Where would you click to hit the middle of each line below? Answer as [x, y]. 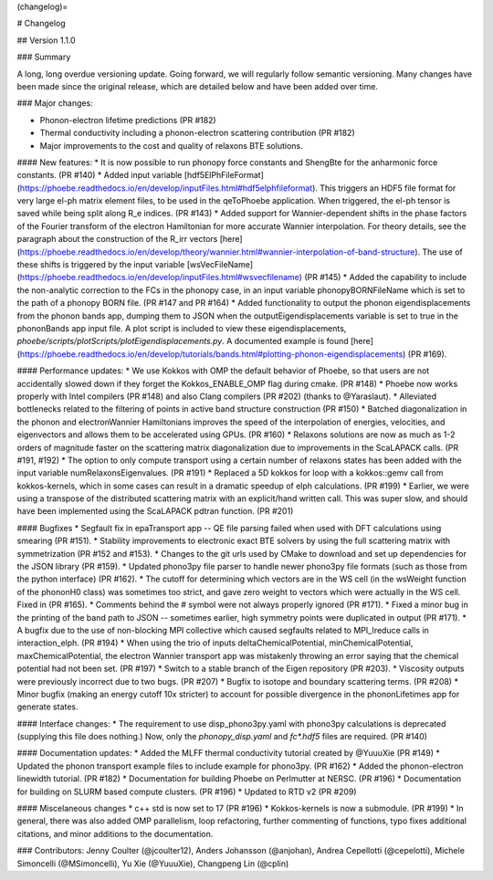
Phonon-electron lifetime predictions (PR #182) [128, 120]
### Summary [44, 57]
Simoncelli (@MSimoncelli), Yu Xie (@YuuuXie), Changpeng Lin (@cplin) [153, 864]
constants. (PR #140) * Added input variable [100, 175]
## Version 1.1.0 [47, 40]
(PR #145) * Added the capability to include [386, 278]
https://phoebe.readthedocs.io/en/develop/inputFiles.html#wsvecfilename [160, 278]
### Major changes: [55, 103]
